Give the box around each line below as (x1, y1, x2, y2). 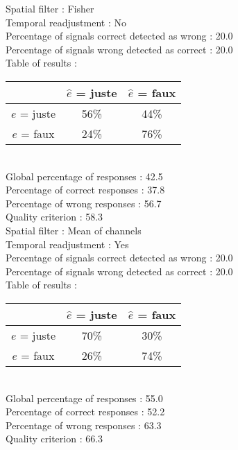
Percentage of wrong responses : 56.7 (6, 196, 162, 210)
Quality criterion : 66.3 (6, 431, 103, 446)
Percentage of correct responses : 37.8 (6, 182, 165, 197)
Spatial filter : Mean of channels (6, 223, 142, 237)
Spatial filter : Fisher (6, 1, 94, 15)
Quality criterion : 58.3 (6, 209, 103, 224)
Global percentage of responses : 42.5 (6, 168, 163, 183)
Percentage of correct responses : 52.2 (6, 404, 165, 419)
